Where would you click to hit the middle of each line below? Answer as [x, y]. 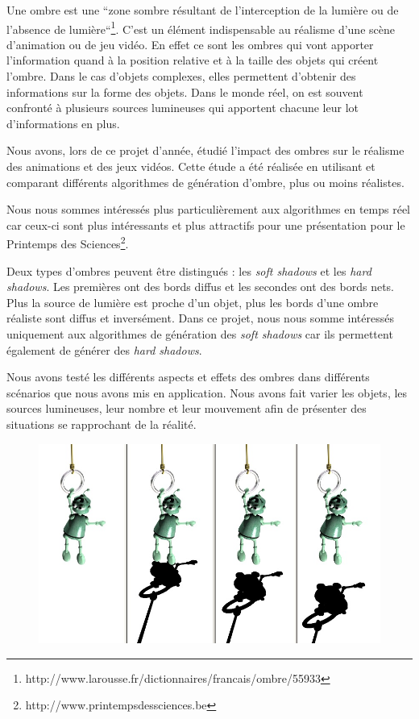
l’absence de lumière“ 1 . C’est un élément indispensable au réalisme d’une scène [201, 27]
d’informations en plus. [63, 123]
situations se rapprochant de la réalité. [102, 424]
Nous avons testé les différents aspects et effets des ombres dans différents [188, 377]
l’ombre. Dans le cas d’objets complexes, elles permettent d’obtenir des [181, 76]
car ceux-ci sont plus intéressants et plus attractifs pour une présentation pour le [206, 224]
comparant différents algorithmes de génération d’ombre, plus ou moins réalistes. [205, 182]
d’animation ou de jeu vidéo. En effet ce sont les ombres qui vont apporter [190, 44]
